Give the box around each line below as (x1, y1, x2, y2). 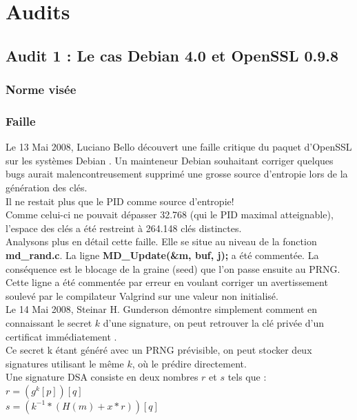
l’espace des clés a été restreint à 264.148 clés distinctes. (6, 220, 242, 235)
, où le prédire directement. (132, 356, 247, 370)
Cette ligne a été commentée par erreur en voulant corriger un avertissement (6, 275, 328, 289)
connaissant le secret (6, 315, 92, 330)
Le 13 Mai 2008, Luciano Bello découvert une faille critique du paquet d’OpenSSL (6, 140, 352, 154)
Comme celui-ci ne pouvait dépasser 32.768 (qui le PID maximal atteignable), (6, 207, 334, 222)
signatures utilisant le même (6, 356, 124, 370)
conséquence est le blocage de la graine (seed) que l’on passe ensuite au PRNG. (6, 261, 340, 276)
